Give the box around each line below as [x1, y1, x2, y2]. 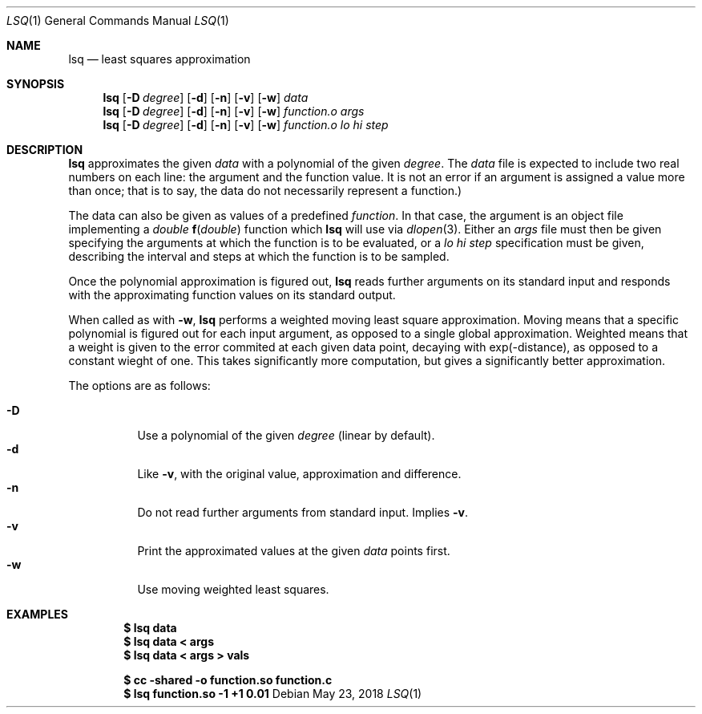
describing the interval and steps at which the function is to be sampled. [68, 249, 450, 263]
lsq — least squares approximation [68, 52, 251, 66]
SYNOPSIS [6, 77, 65, 91]
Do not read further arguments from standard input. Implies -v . [137, 505, 469, 519]
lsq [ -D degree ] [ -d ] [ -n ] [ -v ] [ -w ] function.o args [103, 104, 365, 118]
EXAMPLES [6, 607, 68, 621]
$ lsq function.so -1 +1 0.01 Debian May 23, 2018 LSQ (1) [123, 687, 422, 700]
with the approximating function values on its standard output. [68, 288, 396, 302]
